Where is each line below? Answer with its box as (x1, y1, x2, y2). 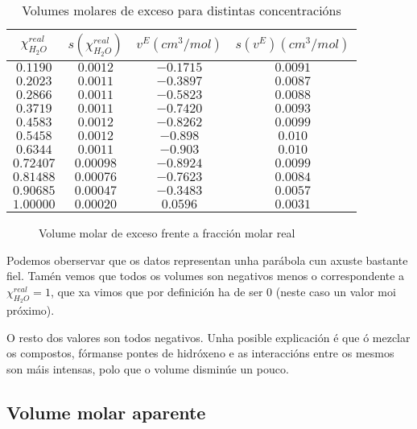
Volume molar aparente (6, 399, 206, 424)
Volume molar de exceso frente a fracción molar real (39, 225, 295, 241)
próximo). (6, 301, 55, 318)
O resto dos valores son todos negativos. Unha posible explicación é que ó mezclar (6, 328, 411, 345)
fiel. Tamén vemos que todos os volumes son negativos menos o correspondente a (6, 267, 405, 284)
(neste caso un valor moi (275, 283, 396, 299)
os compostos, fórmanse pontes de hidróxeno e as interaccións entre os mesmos (6, 344, 394, 361)
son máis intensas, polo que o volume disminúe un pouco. (6, 360, 289, 377)
